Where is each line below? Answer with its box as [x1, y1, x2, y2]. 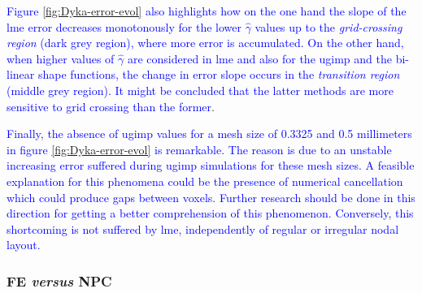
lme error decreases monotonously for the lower [7, 18, 241, 35]
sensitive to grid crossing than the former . [7, 97, 215, 114]
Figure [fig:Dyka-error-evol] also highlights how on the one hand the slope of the [7, 2, 407, 19]
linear [7, 66, 35, 83]
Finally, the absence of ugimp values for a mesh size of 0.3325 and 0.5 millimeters [7, 125, 412, 142]
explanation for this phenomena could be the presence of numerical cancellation [7, 172, 403, 189]
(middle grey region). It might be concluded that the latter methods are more [7, 81, 394, 98]
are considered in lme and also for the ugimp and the [127, 50, 392, 67]
